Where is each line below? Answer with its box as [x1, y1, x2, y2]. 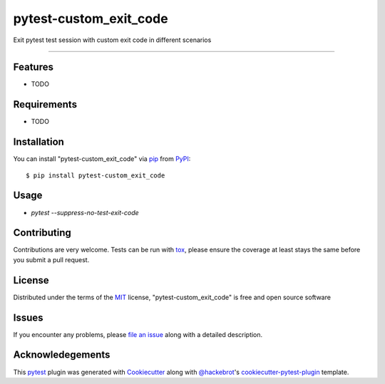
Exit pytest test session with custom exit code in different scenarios [13, 36, 212, 44]
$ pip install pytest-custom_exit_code [26, 171, 165, 180]
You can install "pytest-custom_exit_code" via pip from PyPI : [13, 155, 191, 163]
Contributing [13, 227, 71, 239]
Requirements [13, 98, 78, 110]
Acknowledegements [13, 349, 111, 361]
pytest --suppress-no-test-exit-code [31, 208, 139, 217]
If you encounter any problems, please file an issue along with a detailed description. [13, 330, 263, 338]
